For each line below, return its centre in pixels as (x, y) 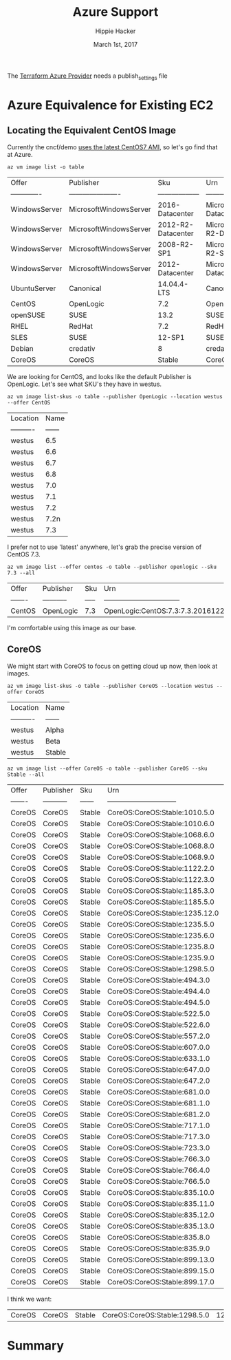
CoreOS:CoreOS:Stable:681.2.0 (158, 1114)
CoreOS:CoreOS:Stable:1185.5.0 (161, 902)
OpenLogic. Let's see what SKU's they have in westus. (85, 384)
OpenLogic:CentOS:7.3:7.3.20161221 (166, 611)
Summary (35, 1345)
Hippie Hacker (115, 31)
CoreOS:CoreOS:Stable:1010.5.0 (161, 812)
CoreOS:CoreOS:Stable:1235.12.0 (163, 913)
